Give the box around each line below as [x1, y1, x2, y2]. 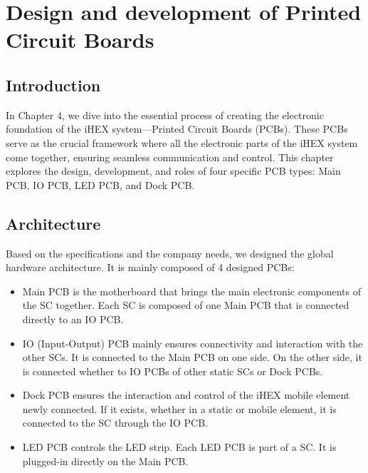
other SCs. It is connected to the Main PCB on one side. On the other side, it [22, 350, 362, 365]
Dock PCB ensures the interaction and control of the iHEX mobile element [22, 387, 350, 402]
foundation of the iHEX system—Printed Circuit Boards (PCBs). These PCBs [6, 121, 348, 136]
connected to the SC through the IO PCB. [22, 415, 208, 430]
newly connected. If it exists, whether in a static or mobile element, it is [22, 401, 337, 416]
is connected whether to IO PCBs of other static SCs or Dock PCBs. [22, 363, 323, 378]
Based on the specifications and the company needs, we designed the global [6, 245, 334, 260]
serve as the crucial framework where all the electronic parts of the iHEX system [6, 135, 358, 150]
